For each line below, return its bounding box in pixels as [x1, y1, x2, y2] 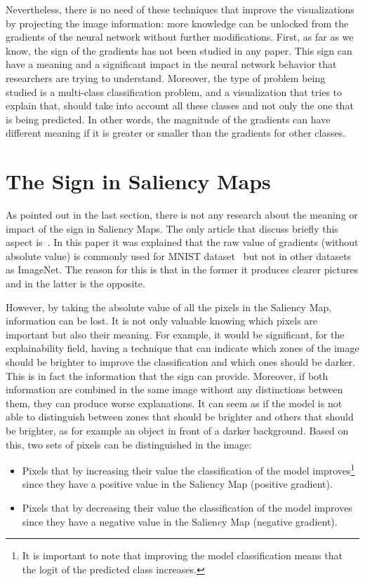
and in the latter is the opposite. [6, 276, 145, 291]
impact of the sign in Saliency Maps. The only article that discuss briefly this [6, 221, 338, 235]
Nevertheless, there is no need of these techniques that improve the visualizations [6, 2, 354, 16]
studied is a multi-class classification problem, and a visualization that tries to [6, 84, 343, 99]
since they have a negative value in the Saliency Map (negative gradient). [22, 514, 338, 528]
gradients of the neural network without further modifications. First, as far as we [6, 29, 354, 44]
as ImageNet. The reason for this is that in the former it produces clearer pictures [6, 262, 359, 277]
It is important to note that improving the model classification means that [22, 548, 343, 563]
